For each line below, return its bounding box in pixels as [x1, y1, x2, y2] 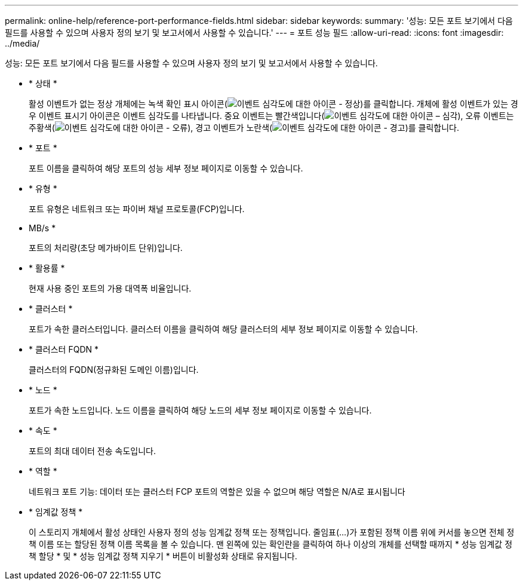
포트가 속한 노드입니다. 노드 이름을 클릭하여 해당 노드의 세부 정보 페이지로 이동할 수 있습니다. [29, 405, 372, 415]
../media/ [5, 38, 40, 48]
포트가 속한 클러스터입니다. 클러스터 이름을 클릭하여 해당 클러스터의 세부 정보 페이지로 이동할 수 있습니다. [29, 324, 418, 334]
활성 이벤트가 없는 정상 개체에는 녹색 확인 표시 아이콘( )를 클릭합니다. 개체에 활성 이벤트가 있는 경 [29, 99, 518, 109]
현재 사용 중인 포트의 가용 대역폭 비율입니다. [29, 283, 192, 293]
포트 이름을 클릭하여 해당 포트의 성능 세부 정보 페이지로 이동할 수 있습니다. [29, 163, 303, 173]
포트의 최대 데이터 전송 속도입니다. [29, 446, 156, 456]
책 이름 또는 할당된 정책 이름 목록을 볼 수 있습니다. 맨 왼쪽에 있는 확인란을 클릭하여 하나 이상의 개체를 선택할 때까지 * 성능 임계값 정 [29, 539, 513, 549]
